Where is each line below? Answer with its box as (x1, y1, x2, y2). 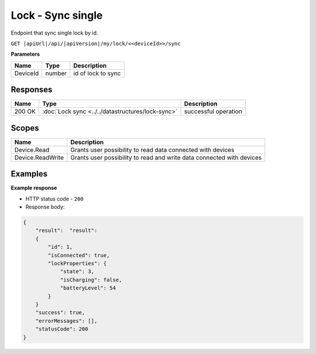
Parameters (11, 50, 40, 58)
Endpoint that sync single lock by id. (11, 29, 98, 36)
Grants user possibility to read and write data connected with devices (70, 153, 262, 161)
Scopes (11, 123, 39, 133)
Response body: (25, 203, 65, 210)
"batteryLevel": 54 (60, 285, 116, 291)
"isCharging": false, (60, 276, 122, 283)
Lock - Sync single (11, 9, 103, 22)
